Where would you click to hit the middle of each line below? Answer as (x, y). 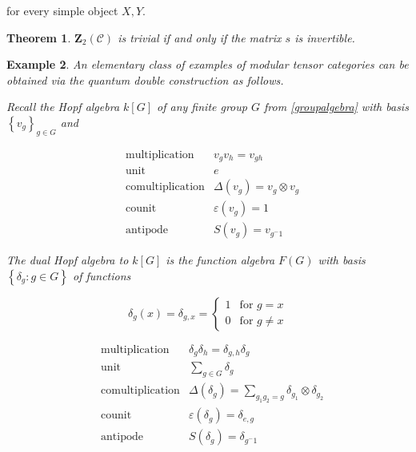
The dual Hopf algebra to (68, 260)
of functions (102, 275)
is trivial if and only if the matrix (200, 37)
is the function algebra (220, 260)
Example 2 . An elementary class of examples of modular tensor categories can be (208, 64)
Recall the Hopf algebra (63, 107)
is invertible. (325, 37)
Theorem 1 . (39, 37)
